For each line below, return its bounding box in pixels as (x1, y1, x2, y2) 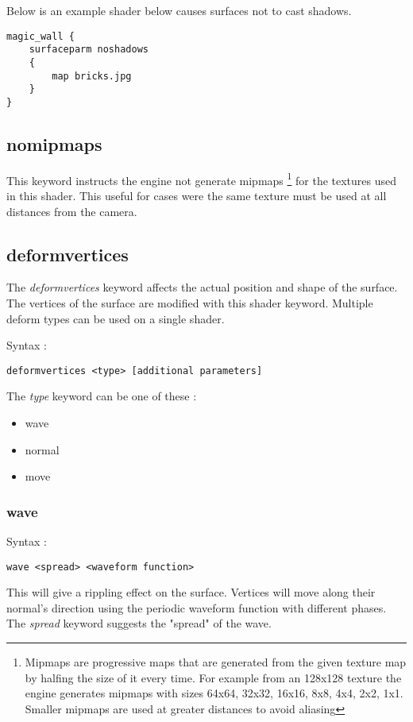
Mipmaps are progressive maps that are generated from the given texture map (25, 654, 407, 670)
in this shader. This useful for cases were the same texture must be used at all (6, 187, 387, 203)
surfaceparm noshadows (29, 44, 149, 56)
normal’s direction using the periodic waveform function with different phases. (6, 599, 387, 616)
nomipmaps (6, 131, 102, 156)
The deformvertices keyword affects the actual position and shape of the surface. (6, 279, 398, 295)
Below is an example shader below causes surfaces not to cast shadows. (6, 2, 352, 18)
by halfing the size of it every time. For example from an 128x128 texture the (25, 669, 402, 685)
